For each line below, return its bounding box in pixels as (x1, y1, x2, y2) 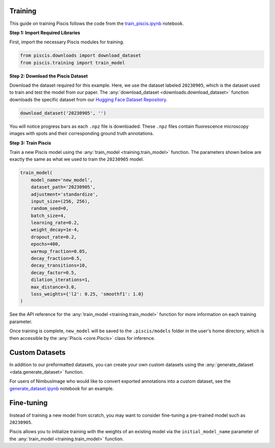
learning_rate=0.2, (31, 220, 80, 226)
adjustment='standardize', (31, 191, 99, 197)
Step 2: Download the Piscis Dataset (9, 73, 88, 79)
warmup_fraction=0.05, (31, 248, 88, 254)
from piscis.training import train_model (20, 60, 125, 66)
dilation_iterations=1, (31, 277, 90, 283)
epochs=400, (31, 241, 61, 247)
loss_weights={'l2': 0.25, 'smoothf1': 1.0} (31, 291, 144, 297)
